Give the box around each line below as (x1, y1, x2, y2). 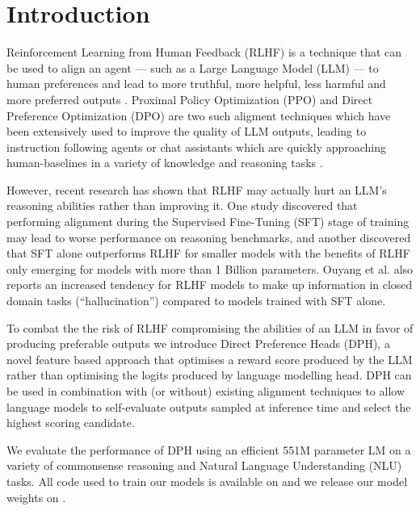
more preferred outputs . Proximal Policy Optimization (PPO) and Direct (6, 90, 373, 107)
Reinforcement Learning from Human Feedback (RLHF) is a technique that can (6, 44, 402, 61)
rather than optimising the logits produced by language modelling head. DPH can (6, 366, 412, 383)
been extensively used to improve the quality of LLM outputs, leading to (6, 123, 367, 140)
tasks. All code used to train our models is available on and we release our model (6, 472, 408, 489)
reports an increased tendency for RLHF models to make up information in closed (6, 276, 413, 293)
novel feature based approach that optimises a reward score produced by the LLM (6, 350, 413, 367)
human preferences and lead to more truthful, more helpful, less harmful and (6, 75, 386, 92)
